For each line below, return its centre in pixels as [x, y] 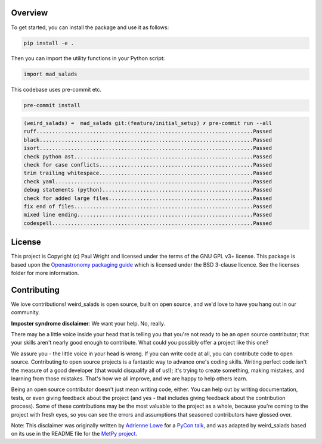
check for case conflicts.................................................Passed [148, 165]
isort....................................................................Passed [148, 148]
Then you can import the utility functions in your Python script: [88, 58]
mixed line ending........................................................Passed [148, 215]
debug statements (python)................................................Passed [148, 190]
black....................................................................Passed [148, 140]
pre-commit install [52, 105]
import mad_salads [50, 74]
